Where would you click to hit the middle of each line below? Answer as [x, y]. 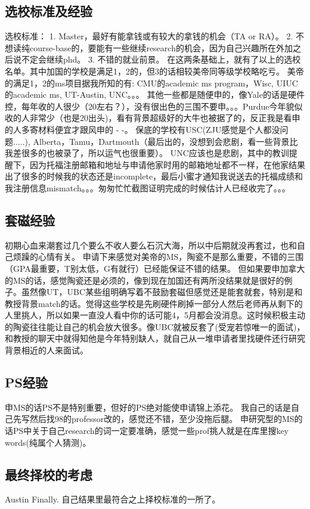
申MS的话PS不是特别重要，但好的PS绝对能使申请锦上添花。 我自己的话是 [148, 407]
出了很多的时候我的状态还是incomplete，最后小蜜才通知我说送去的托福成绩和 [154, 176]
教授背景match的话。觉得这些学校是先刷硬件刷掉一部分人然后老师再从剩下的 [154, 303]
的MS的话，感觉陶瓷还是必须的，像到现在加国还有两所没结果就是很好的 [145, 280]
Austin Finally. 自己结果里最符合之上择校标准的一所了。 [113, 499]
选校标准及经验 [49, 11]
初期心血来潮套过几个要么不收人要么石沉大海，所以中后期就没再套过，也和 [151, 245]
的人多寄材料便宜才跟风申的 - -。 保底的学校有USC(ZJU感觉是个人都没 [142, 129]
